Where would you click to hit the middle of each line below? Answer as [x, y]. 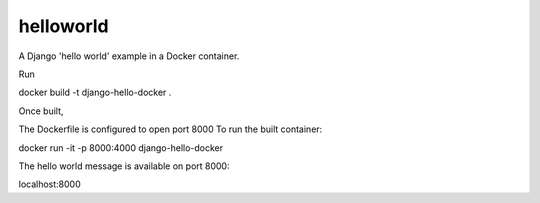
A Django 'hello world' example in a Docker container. [129, 56]
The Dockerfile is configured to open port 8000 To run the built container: [170, 129]
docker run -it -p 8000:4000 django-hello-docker [121, 147]
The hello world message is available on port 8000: [124, 166]
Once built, [41, 111]
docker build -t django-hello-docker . [95, 92]
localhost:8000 [50, 184]
